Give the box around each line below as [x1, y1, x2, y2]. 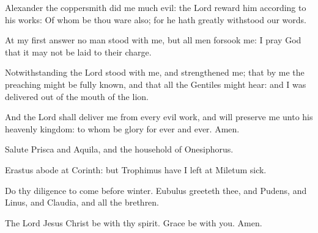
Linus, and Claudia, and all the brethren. [5, 196, 160, 209]
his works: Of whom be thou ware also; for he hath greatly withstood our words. [5, 13, 306, 26]
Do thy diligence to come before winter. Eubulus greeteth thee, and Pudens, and [5, 184, 307, 196]
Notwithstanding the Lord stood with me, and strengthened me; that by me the [5, 66, 305, 79]
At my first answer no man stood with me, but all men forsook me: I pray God [5, 34, 301, 46]
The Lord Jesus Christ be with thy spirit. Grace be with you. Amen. [5, 216, 262, 229]
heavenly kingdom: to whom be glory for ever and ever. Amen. [5, 122, 240, 135]
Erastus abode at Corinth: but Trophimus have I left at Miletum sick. [5, 163, 267, 176]
